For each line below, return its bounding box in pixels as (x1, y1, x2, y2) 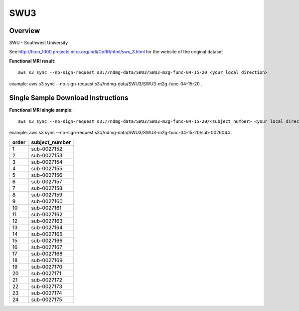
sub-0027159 (31, 191, 63, 198)
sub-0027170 (31, 263, 62, 270)
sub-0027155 (31, 165, 62, 172)
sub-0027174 (31, 290, 62, 297)
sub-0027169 (31, 257, 63, 264)
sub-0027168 (31, 250, 63, 257)
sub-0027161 (31, 204, 62, 211)
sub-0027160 (31, 198, 63, 205)
